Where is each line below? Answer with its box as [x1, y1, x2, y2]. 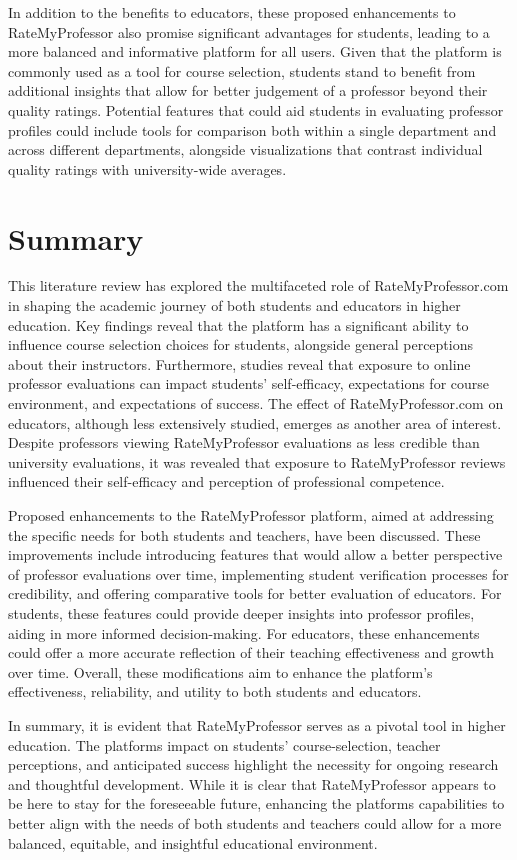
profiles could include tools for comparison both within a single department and [8, 119, 497, 140]
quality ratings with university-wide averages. [8, 158, 287, 179]
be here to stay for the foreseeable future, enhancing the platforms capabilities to [8, 793, 505, 814]
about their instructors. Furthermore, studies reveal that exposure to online [8, 353, 471, 374]
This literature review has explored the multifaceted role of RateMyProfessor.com [8, 275, 509, 296]
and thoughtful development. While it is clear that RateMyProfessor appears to [8, 773, 496, 794]
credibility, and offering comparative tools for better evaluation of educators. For [8, 583, 502, 604]
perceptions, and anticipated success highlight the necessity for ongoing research [8, 754, 499, 775]
